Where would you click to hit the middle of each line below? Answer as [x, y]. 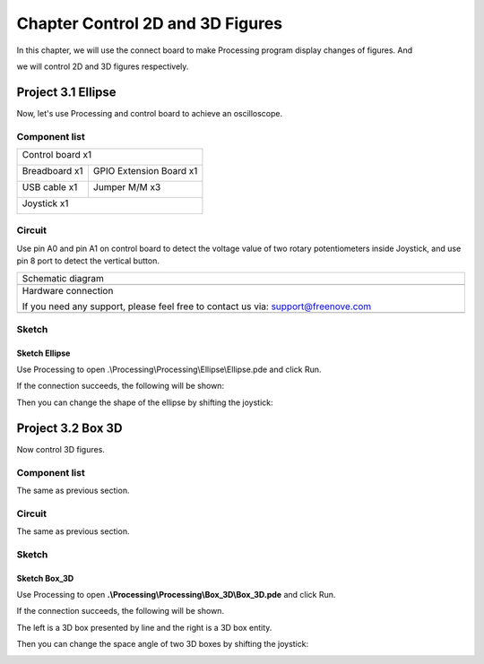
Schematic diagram [63, 278]
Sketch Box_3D [45, 578]
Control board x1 [57, 154]
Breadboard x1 [53, 170]
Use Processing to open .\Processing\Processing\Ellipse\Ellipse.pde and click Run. [169, 370]
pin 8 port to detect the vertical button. [88, 261]
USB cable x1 [50, 186]
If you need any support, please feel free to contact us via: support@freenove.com [197, 306]
